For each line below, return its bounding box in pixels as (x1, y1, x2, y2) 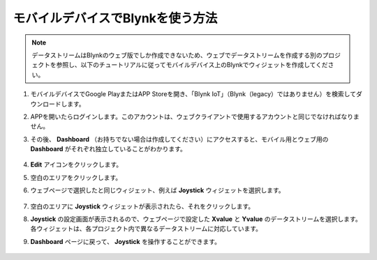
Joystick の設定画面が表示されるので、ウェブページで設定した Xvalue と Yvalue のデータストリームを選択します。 (30, 215, 362, 223)
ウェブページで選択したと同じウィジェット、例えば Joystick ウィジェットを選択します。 (30, 186, 286, 194)
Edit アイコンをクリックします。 (30, 160, 123, 169)
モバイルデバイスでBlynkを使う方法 (13, 10, 218, 26)
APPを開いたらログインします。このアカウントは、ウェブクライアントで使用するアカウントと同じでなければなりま (30, 112, 360, 121)
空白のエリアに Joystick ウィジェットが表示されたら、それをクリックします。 (30, 202, 255, 211)
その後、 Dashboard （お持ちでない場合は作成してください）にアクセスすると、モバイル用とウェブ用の (30, 135, 329, 143)
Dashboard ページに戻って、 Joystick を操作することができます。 (30, 237, 221, 245)
